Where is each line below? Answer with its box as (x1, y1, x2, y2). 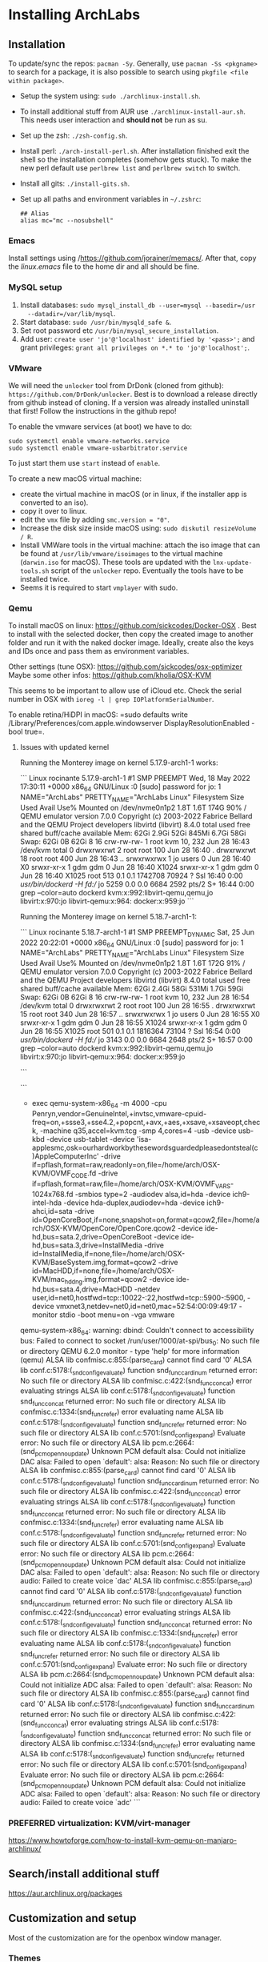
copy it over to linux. (19, 506, 88, 515)
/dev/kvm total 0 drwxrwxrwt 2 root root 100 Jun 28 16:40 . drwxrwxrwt (19, 845, 256, 855)
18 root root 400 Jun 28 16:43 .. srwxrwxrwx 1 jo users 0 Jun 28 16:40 (19, 854, 251, 863)
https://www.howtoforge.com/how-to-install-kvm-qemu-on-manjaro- (8, 1835, 238, 1845)
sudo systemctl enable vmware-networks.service (8, 437, 170, 445)
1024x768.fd (31, 1189, 74, 1199)
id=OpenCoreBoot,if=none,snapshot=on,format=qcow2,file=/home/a (31, 1215, 260, 1224)
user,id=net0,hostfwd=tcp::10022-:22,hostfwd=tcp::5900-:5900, (31, 1293, 246, 1303)
